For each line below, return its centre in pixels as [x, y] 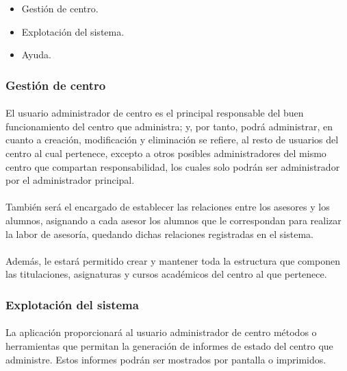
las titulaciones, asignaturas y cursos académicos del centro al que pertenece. [166, 274]
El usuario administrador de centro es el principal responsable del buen [155, 113]
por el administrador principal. [70, 180]
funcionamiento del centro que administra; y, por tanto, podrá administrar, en [169, 126]
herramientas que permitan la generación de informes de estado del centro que [169, 345]
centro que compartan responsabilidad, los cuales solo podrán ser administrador [173, 166]
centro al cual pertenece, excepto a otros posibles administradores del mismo [166, 153]
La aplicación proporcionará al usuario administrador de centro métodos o [161, 332]
